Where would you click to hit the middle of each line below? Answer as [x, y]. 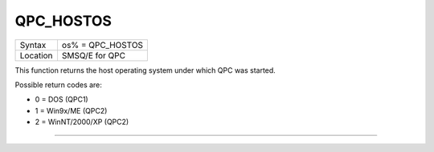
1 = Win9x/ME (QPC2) [71, 110]
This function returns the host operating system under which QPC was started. [145, 70]
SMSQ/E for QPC [94, 55]
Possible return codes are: [58, 85]
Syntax [33, 45]
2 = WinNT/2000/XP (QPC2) [82, 122]
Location [36, 55]
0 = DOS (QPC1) [61, 99]
